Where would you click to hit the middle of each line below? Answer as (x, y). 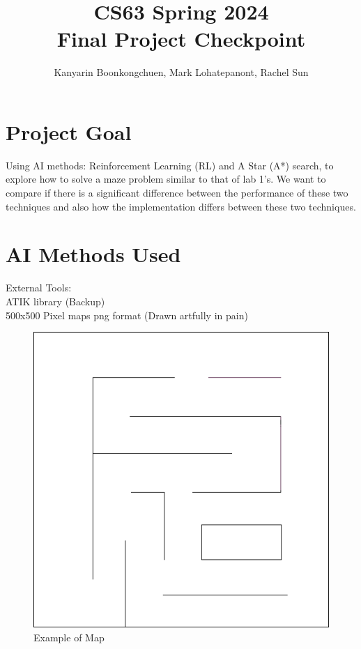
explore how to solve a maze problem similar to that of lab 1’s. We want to (166, 179)
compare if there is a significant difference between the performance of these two (177, 193)
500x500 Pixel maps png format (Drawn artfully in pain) (127, 315)
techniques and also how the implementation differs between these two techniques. (181, 206)
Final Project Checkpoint (181, 39)
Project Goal (69, 131)
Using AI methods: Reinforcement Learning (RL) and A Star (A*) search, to (170, 165)
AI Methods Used (93, 254)
